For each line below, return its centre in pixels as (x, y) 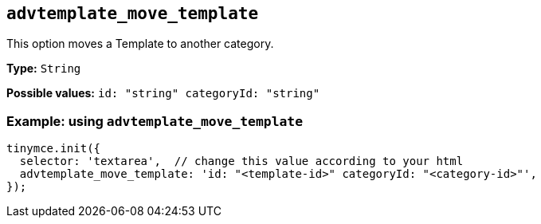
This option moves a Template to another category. (140, 44)
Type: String (44, 69)
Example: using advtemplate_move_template (155, 121)
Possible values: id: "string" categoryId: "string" (163, 93)
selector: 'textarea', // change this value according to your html (241, 161)
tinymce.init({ (54, 149)
